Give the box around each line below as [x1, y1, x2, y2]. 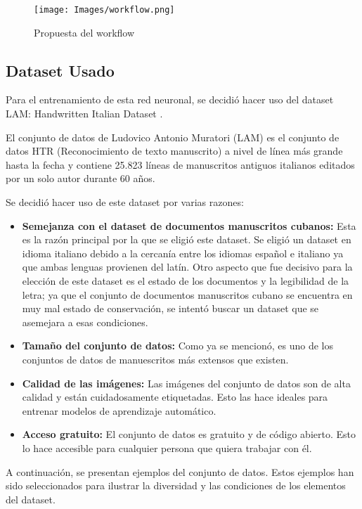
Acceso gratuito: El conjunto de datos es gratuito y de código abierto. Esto [22, 427, 356, 442]
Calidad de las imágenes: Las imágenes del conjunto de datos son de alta [22, 375, 351, 390]
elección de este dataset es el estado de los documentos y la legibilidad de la [22, 273, 349, 288]
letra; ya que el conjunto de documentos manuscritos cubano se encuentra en [22, 287, 353, 302]
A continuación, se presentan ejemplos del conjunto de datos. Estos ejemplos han [6, 464, 354, 479]
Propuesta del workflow [34, 25, 135, 39]
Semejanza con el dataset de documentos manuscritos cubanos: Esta [22, 218, 356, 233]
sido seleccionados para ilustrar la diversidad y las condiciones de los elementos [6, 478, 346, 493]
